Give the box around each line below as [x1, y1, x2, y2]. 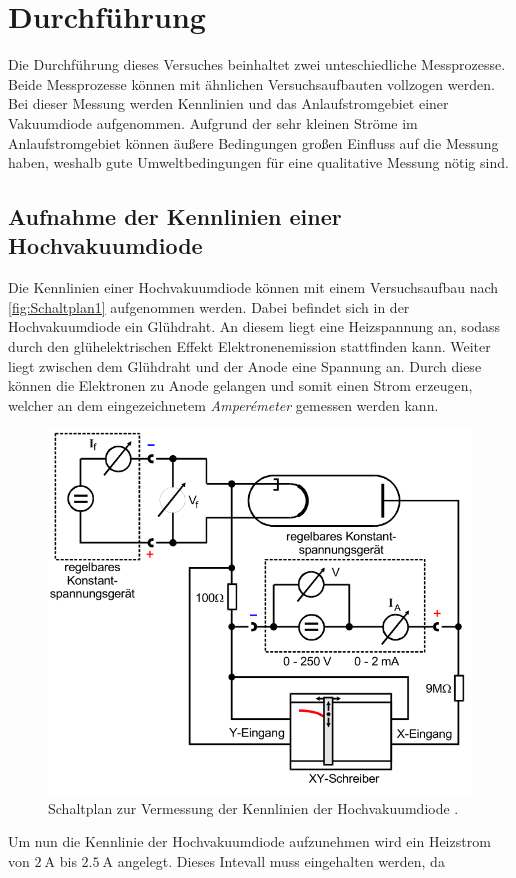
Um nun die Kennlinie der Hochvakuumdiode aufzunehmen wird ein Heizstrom [8, 831, 491, 852]
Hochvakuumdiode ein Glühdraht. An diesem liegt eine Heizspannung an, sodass [8, 316, 501, 337]
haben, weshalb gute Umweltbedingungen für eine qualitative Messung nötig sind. [8, 152, 509, 173]
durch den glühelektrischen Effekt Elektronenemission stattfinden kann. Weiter [8, 336, 491, 357]
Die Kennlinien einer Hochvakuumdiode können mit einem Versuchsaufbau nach [8, 277, 499, 298]
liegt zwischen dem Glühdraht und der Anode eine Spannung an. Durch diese [8, 355, 482, 376]
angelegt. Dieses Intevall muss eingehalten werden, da [117, 851, 445, 871]
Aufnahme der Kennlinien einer [8, 201, 342, 232]
